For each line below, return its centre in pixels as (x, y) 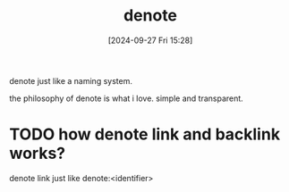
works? (38, 154)
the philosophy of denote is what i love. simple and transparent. (126, 98)
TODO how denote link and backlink (144, 134)
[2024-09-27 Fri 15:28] (150, 40)
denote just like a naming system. (71, 80)
